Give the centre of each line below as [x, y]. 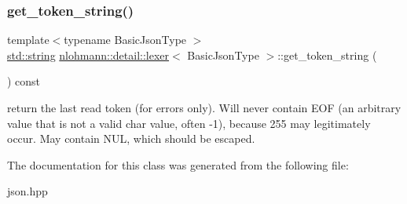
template [28, 40]
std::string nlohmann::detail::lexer [88, 55]
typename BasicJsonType [125, 40]
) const [24, 81]
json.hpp [27, 191]
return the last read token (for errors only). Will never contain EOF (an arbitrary [204, 107]
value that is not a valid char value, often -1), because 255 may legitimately [189, 123]
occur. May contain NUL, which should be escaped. [131, 138]
